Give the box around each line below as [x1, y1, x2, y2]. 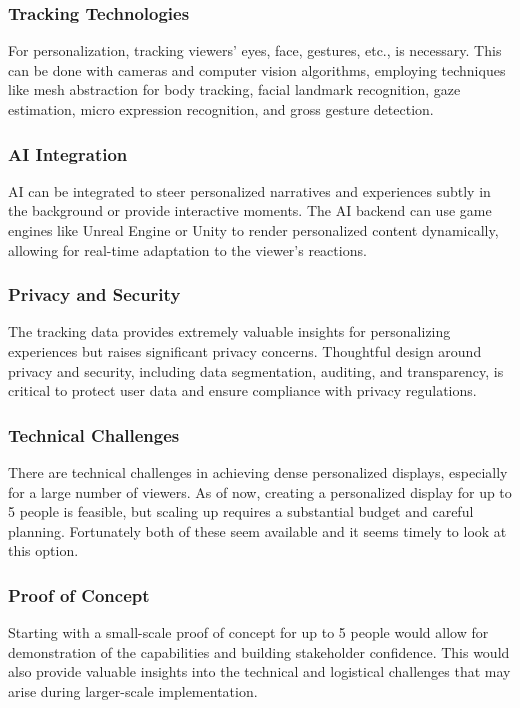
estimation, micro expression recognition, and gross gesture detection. [8, 99, 434, 119]
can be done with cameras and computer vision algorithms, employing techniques [8, 59, 506, 80]
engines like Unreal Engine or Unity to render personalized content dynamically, [8, 220, 499, 240]
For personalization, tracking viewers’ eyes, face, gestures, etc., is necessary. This [8, 40, 502, 61]
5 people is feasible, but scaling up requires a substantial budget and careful [8, 501, 474, 522]
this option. [8, 540, 79, 561]
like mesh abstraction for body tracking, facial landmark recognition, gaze [8, 79, 461, 100]
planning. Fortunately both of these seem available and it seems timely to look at [8, 520, 507, 541]
